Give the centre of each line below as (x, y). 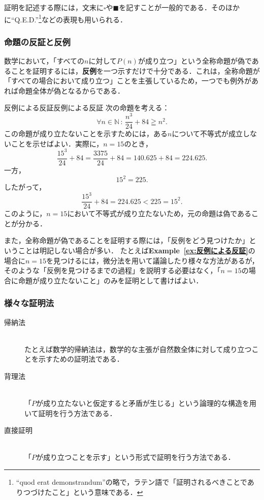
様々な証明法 (29, 303)
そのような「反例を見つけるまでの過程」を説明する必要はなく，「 (112, 270)
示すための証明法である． (81, 359)
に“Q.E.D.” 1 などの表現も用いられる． (65, 18)
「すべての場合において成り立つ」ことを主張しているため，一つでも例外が (128, 81)
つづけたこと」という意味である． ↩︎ (83, 492)
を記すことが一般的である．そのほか (179, 7)
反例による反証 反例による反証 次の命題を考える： (87, 108)
